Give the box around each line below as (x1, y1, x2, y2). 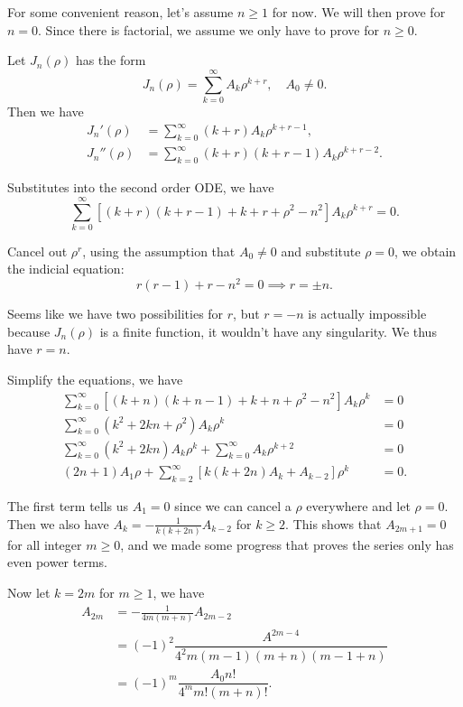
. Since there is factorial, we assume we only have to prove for (38, 20, 380, 39)
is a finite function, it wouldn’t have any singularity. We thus (99, 321, 437, 340)
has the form (75, 51, 146, 70)
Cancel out (7, 241, 68, 260)
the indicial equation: (7, 259, 125, 278)
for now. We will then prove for (272, 3, 446, 21)
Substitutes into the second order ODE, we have (7, 178, 274, 197)
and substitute (281, 241, 361, 260)
